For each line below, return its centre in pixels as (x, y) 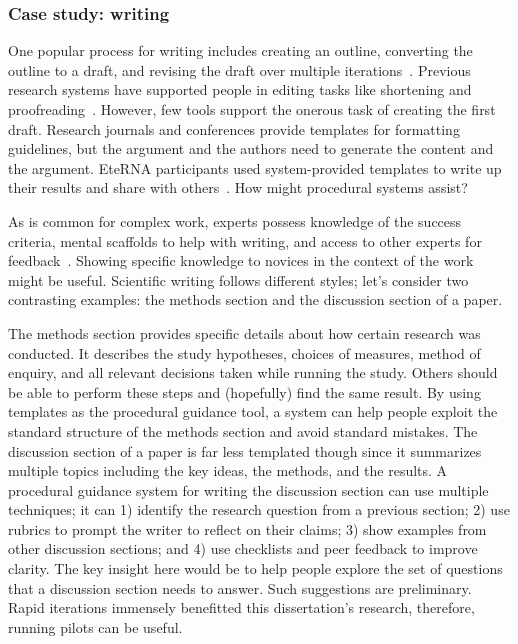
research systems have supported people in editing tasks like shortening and (240, 89)
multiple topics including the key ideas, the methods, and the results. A (228, 470)
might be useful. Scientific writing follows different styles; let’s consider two (238, 279)
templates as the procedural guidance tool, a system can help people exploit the (253, 411)
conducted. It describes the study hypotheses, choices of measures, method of (244, 352)
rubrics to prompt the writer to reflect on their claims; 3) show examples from (247, 528)
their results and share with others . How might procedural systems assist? (238, 187)
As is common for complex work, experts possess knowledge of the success (235, 220)
